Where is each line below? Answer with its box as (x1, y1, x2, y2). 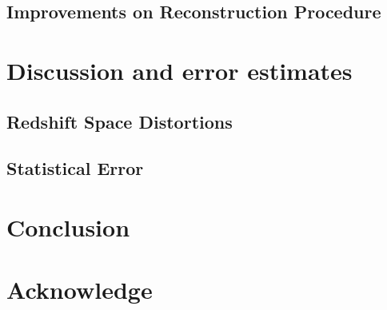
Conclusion (6, 210, 130, 243)
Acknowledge (6, 273, 153, 306)
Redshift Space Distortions (6, 109, 233, 133)
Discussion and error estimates (6, 54, 353, 86)
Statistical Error (6, 156, 144, 181)
